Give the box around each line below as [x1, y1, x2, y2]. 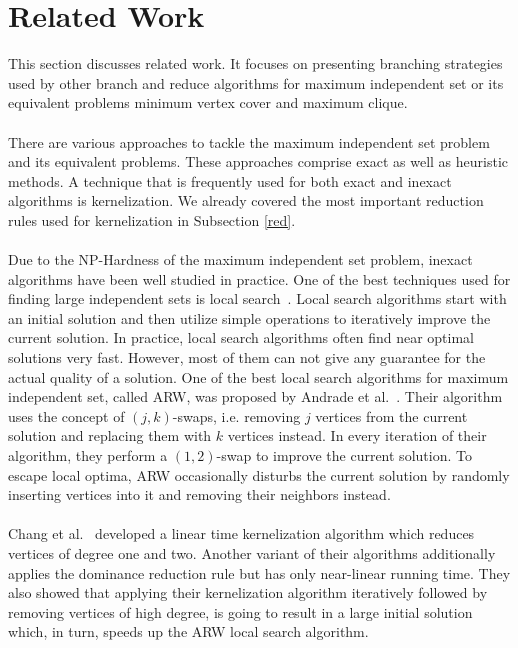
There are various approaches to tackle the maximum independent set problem [8, 131, 490, 152]
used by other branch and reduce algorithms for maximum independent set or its [8, 72, 504, 93]
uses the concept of [8, 405, 125, 426]
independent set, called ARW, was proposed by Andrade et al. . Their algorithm [8, 386, 503, 407]
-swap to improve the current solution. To [216, 445, 472, 465]
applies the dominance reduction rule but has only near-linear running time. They [8, 562, 511, 583]
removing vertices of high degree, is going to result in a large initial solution [8, 601, 473, 622]
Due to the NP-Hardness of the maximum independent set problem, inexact [8, 249, 473, 270]
